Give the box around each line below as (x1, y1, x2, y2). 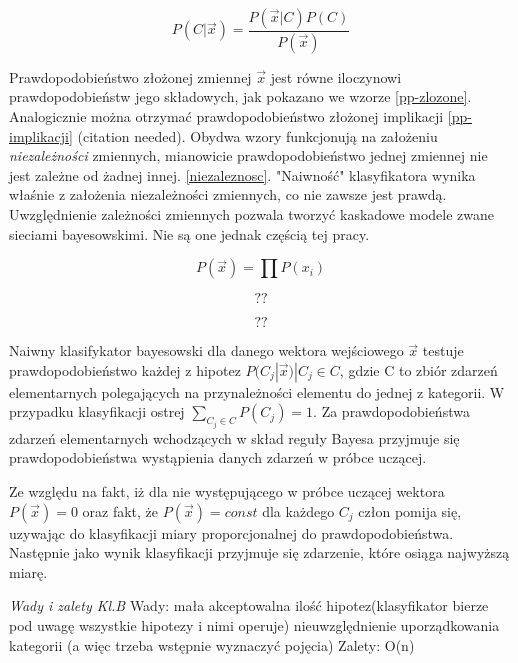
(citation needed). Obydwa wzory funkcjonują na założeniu (77, 125, 438, 146)
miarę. (9, 561, 48, 582)
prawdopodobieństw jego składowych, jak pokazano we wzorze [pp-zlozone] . (9, 86, 472, 107)
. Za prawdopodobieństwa (313, 401, 470, 422)
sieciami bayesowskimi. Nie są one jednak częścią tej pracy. (9, 223, 370, 244)
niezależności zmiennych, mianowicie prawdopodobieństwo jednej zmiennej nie (9, 145, 488, 166)
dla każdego (262, 500, 335, 521)
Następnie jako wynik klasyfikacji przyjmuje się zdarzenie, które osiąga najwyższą (9, 542, 510, 563)
